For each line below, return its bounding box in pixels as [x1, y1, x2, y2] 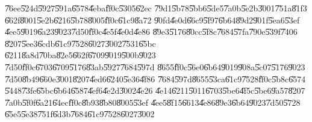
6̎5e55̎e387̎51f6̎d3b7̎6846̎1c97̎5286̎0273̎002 [5, 108, 155, 120]
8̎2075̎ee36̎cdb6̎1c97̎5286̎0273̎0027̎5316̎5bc [5, 37, 156, 49]
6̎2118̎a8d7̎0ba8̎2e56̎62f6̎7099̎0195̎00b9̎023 [5, 49, 156, 61]
